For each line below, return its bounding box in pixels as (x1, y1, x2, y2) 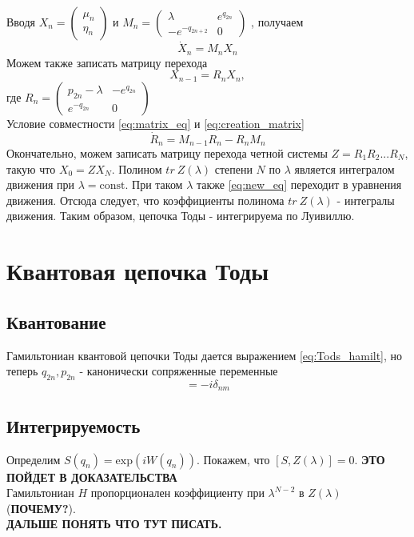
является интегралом (294, 160, 395, 177)
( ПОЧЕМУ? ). (6, 499, 76, 516)
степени (214, 160, 253, 177)
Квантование (6, 309, 106, 334)
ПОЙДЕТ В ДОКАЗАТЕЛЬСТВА (6, 468, 177, 485)
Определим (6, 451, 61, 467)
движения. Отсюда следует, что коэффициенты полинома (6, 191, 285, 208)
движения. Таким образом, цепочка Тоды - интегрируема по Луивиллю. (6, 207, 355, 224)
